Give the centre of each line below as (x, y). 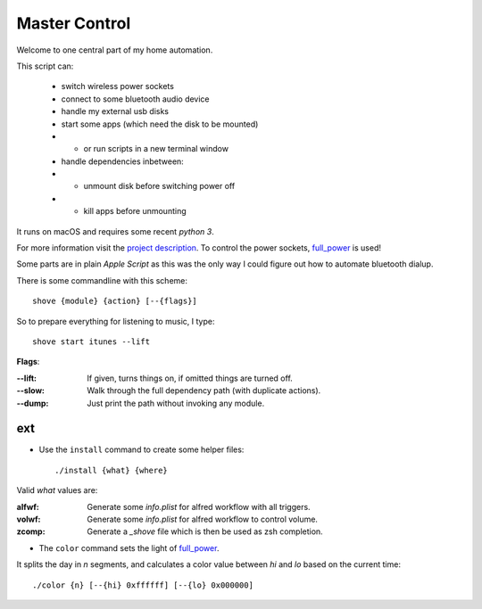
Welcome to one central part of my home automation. (115, 50)
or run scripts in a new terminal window (156, 149)
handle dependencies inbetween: (123, 161)
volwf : (29, 519)
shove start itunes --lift (91, 342)
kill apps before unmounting (135, 211)
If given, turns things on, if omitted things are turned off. (190, 378)
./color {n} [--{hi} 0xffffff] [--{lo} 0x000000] (143, 585)
